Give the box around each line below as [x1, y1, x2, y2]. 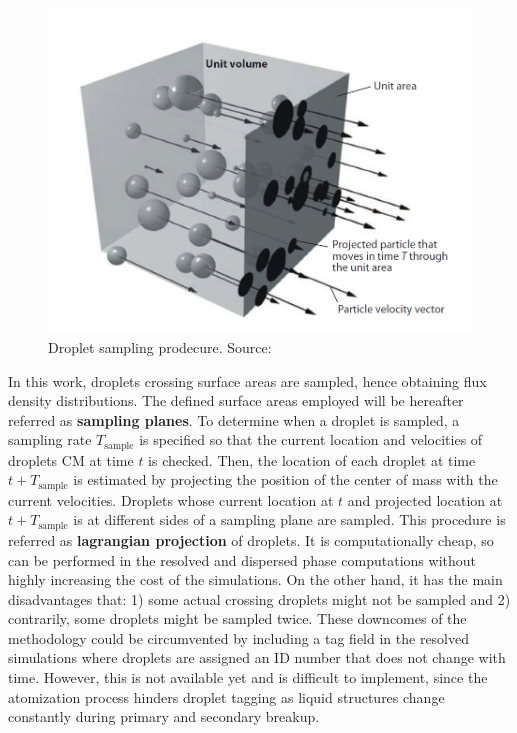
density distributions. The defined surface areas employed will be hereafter [8, 390, 464, 411]
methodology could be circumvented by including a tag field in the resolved [8, 627, 470, 648]
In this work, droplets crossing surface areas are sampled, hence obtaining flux [8, 370, 487, 391]
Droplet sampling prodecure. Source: [48, 336, 272, 357]
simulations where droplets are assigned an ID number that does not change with [8, 647, 506, 668]
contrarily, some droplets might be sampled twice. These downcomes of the [8, 608, 467, 629]
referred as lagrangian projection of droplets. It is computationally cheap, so [8, 529, 494, 550]
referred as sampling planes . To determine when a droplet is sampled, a [8, 409, 460, 430]
